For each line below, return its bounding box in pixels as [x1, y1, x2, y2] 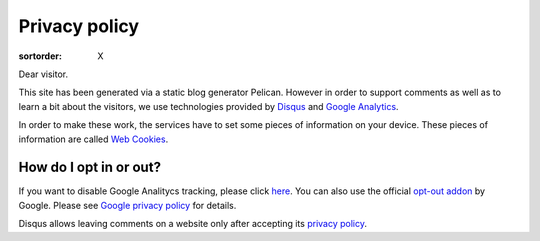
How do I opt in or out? [18, 159, 162, 176]
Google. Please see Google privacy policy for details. [18, 199, 237, 211]
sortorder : [18, 50, 62, 62]
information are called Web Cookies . [18, 133, 169, 145]
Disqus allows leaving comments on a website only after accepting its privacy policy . [18, 218, 367, 230]
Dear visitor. [18, 68, 69, 80]
